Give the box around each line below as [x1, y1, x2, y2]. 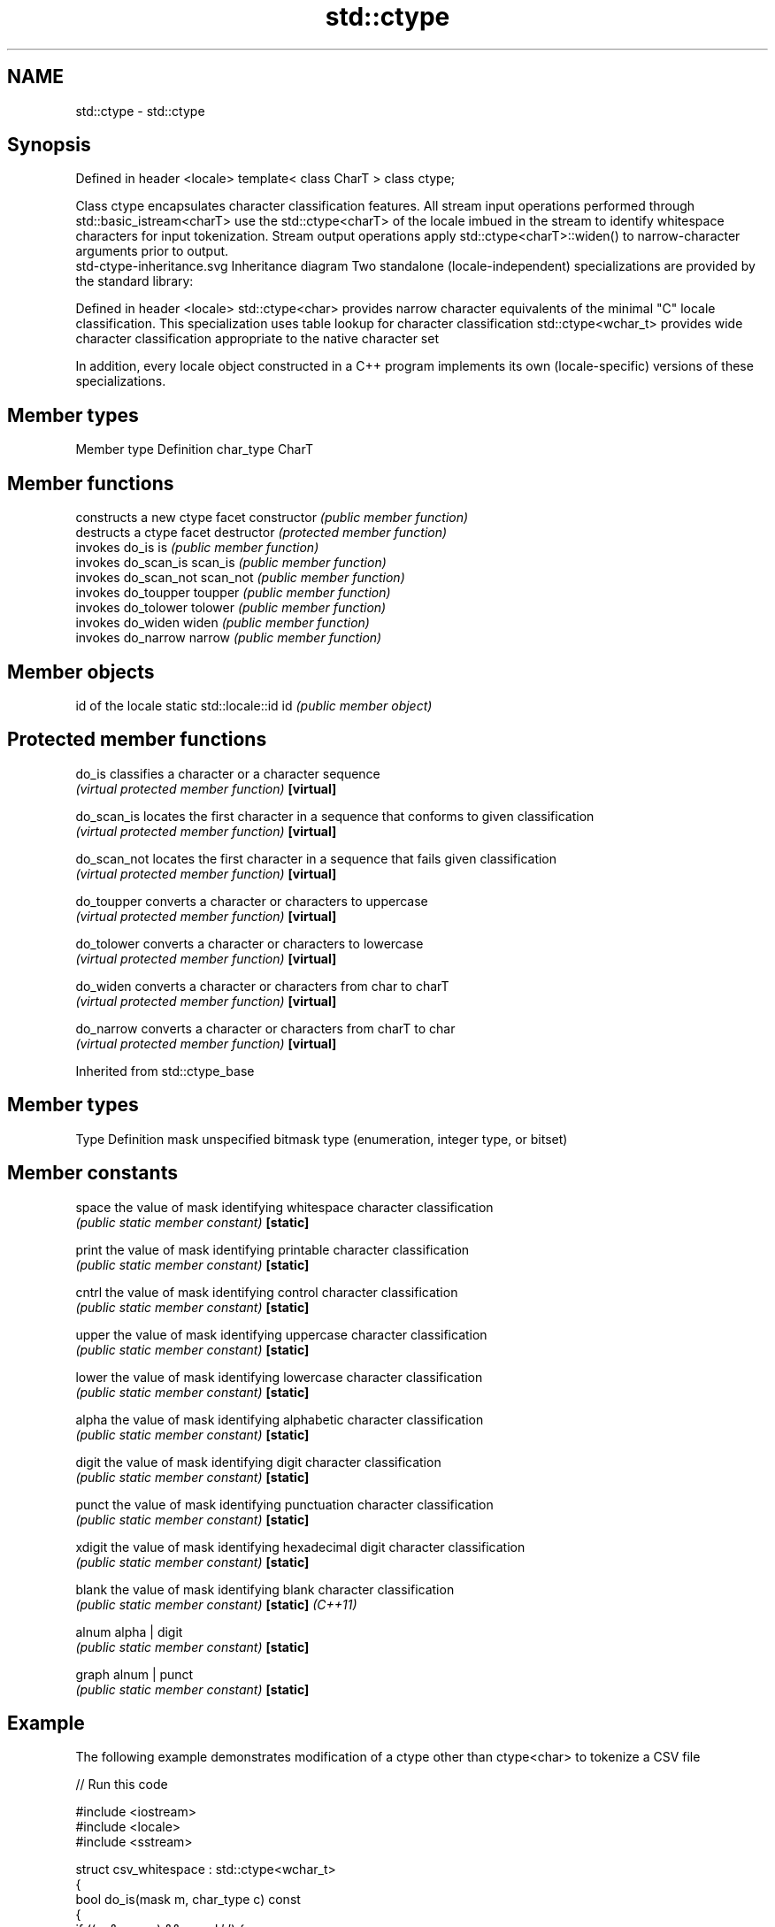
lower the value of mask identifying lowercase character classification [75, 1369, 483, 1385]
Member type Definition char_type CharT [75, 441, 313, 457]
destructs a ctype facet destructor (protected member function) [75, 525, 448, 541]
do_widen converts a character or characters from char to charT [75, 978, 449, 994]
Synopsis [7, 134, 91, 157]
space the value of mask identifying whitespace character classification [75, 1199, 494, 1215]
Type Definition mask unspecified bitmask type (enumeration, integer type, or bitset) [75, 1131, 568, 1147]
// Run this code [75, 1777, 168, 1793]
